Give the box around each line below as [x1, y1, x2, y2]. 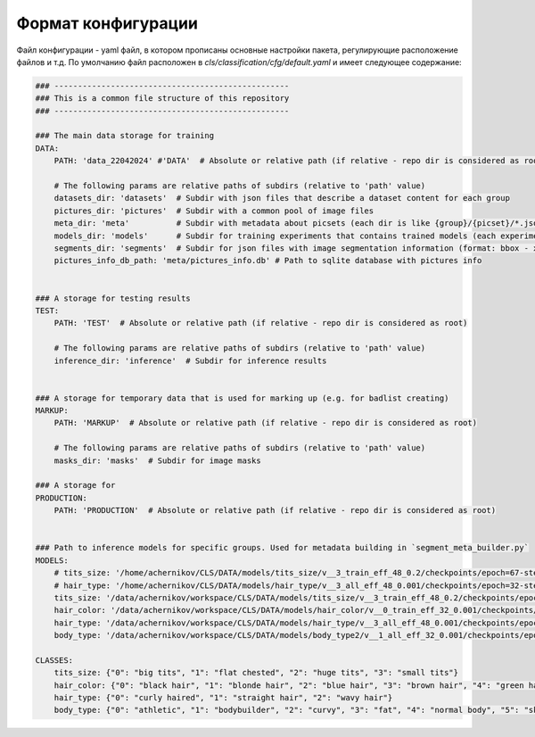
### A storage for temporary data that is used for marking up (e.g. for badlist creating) [35, 393, 449, 403]
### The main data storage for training [35, 130, 214, 141]
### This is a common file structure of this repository [35, 94, 290, 104]
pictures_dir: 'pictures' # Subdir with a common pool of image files [53, 205, 374, 216]
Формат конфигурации [16, 13, 198, 33]
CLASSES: [35, 655, 74, 665]
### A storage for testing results [35, 293, 191, 303]
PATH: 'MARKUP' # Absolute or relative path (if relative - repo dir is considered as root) [53, 418, 477, 428]
